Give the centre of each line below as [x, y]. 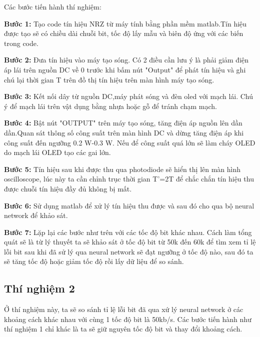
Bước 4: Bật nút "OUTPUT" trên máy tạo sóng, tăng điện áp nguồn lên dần [123, 123]
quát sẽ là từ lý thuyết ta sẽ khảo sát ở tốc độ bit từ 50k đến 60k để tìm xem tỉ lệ [130, 242]
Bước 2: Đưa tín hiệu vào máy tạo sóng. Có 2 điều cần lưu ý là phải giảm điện [126, 60]
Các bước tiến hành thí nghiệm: [53, 6]
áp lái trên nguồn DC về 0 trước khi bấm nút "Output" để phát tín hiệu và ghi [125, 69]
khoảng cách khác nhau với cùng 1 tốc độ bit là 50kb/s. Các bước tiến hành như [128, 319]
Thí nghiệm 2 [39, 288]
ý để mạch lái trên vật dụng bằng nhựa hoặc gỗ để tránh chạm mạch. [110, 106]
